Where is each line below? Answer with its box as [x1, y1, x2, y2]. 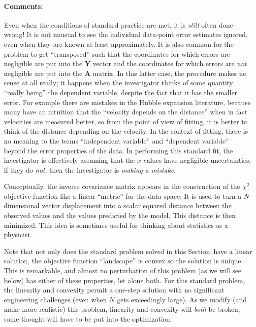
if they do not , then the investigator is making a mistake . [4, 164, 176, 175]
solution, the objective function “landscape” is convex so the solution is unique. [4, 255, 243, 266]
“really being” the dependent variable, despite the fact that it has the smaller [4, 87, 238, 97]
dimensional [4, 200, 40, 211]
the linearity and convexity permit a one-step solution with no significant [4, 285, 224, 295]
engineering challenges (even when [4, 294, 107, 304]
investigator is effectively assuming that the [4, 155, 135, 165]
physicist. [4, 229, 32, 240]
